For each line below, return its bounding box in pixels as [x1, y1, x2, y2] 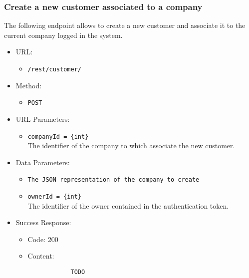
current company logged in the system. [4, 29, 123, 40]
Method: [15, 80, 42, 90]
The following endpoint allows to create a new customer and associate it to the [4, 20, 246, 30]
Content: [27, 251, 54, 261]
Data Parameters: [15, 157, 70, 167]
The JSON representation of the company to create [27, 176, 200, 184]
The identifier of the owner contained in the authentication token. [27, 200, 229, 211]
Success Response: [15, 217, 71, 228]
